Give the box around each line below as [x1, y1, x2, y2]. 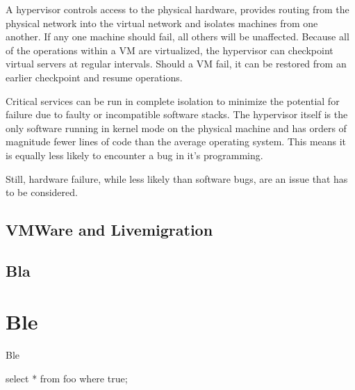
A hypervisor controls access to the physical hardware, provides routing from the [6, 2, 349, 16]
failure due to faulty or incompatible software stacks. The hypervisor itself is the [6, 107, 348, 122]
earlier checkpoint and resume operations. [6, 70, 183, 84]
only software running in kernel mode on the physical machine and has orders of [6, 120, 347, 135]
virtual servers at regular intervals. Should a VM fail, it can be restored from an [6, 56, 347, 71]
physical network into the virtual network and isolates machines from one [6, 15, 318, 30]
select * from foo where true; [6, 371, 128, 385]
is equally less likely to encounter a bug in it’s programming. [6, 147, 263, 162]
